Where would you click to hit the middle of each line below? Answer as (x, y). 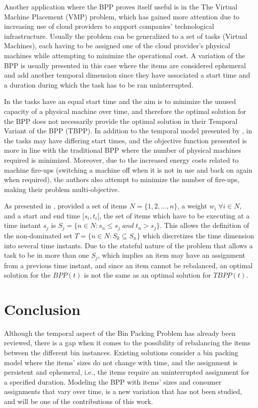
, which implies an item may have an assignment (172, 255)
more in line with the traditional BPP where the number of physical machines (123, 150)
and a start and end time (42, 215)
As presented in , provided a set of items (66, 206)
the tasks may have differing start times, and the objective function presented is (126, 140)
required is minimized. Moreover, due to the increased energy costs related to (121, 159)
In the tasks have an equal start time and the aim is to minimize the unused (120, 101)
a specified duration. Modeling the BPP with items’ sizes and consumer (113, 381)
